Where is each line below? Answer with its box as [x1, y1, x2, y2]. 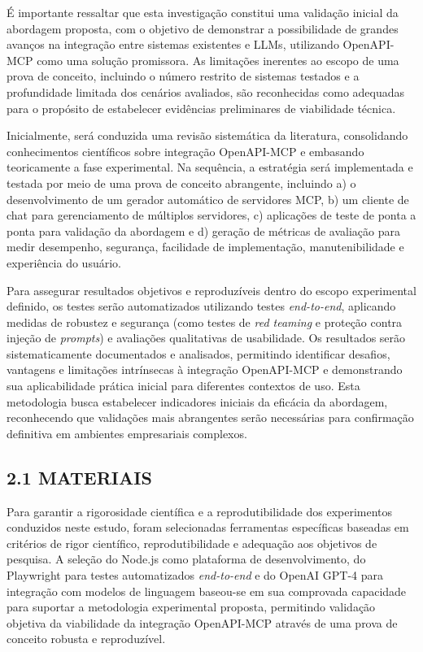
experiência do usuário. [7, 254, 121, 271]
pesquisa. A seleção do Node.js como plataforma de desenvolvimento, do [7, 550, 366, 567]
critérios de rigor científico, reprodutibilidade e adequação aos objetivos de [7, 534, 377, 551]
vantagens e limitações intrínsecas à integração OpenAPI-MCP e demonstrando [7, 361, 403, 378]
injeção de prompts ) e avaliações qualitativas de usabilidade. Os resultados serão [7, 329, 406, 346]
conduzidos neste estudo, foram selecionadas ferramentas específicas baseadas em [7, 519, 409, 536]
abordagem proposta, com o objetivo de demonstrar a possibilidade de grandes [7, 20, 399, 37]
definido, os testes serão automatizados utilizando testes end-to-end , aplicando [7, 298, 396, 315]
